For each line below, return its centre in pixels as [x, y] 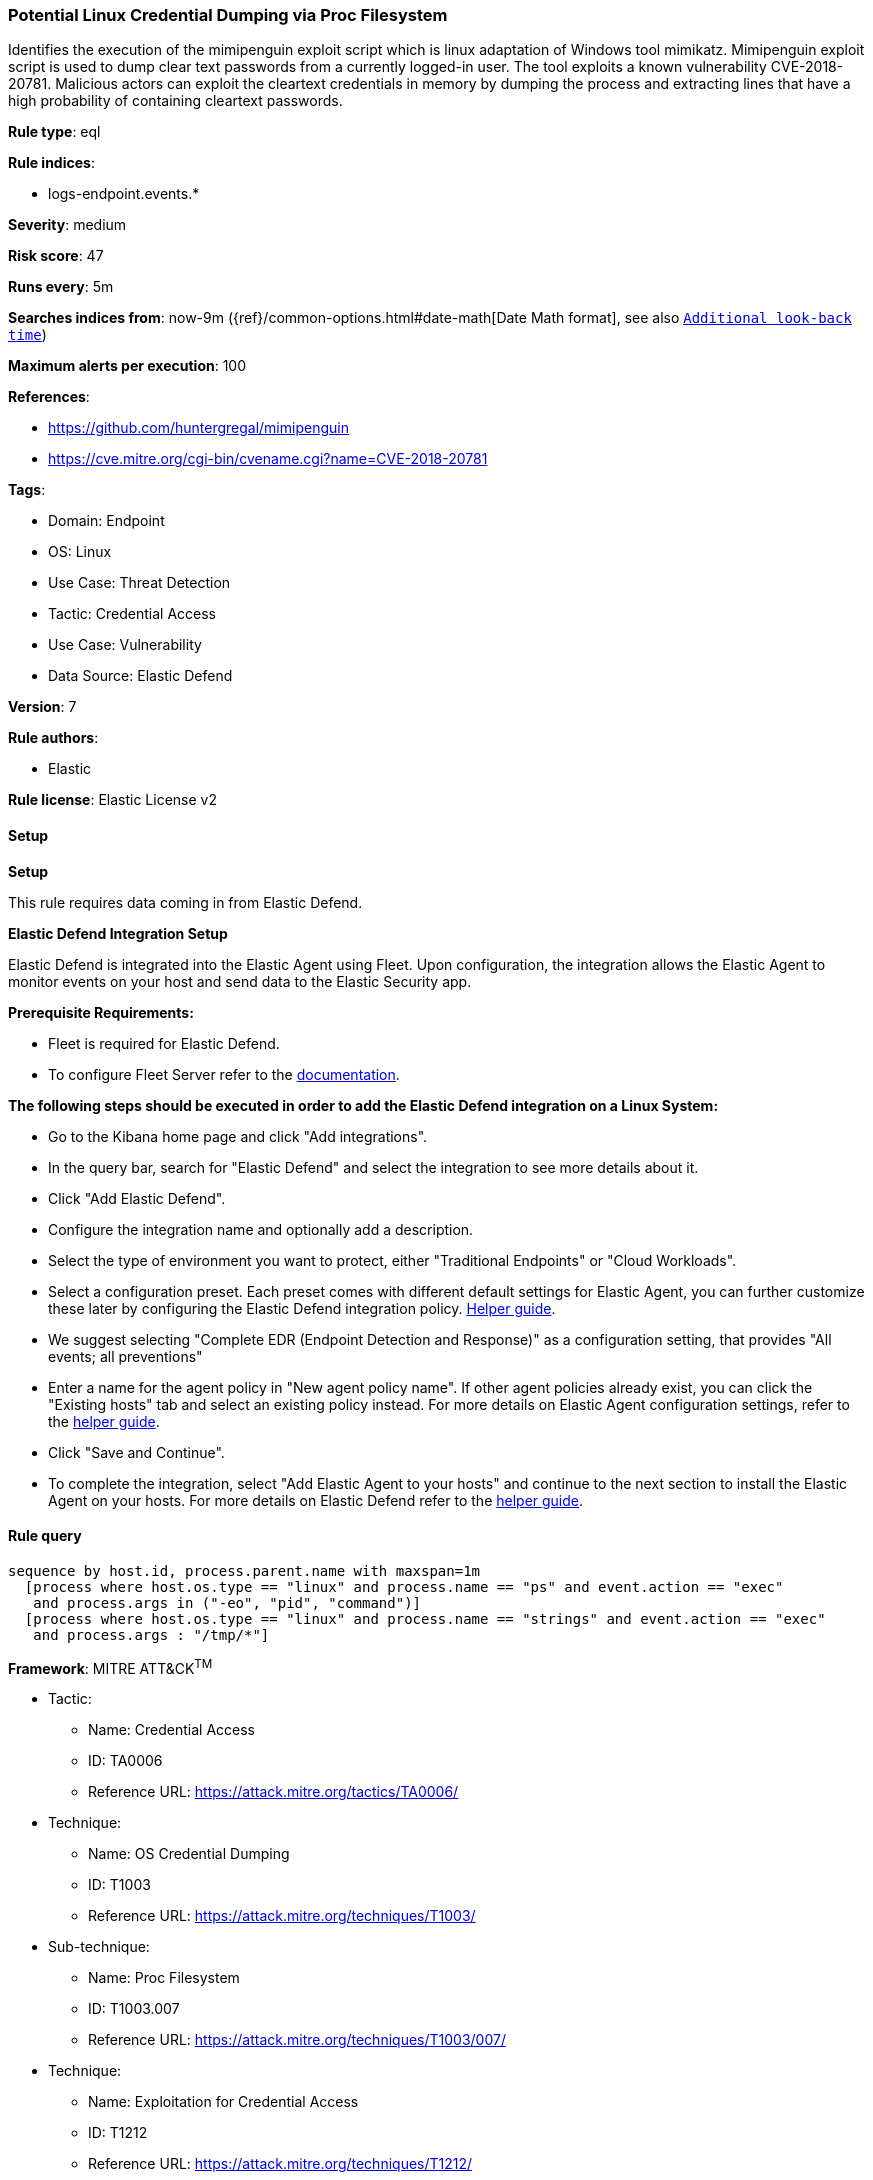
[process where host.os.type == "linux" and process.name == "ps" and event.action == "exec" [404, 1586]
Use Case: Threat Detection [139, 583]
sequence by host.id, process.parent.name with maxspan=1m [244, 1570]
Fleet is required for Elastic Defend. [164, 1043]
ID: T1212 [118, 2133]
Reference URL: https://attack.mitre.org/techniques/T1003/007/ [297, 2040]
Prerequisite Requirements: [101, 1012]
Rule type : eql [54, 132]
